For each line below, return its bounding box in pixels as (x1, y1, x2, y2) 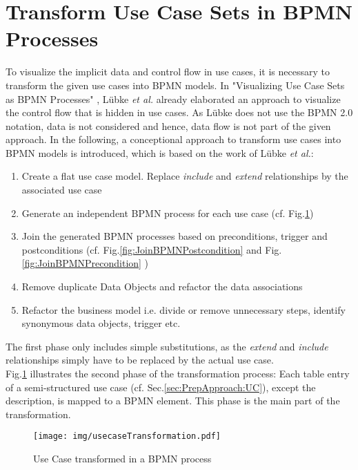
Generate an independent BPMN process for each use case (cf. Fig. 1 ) (21, 205, 314, 220)
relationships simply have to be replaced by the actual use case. (6, 352, 274, 367)
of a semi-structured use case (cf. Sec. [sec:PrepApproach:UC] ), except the (6, 379, 316, 394)
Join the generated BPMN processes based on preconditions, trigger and (21, 229, 328, 243)
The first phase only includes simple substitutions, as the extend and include (6, 339, 328, 353)
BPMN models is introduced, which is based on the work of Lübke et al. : (6, 145, 314, 160)
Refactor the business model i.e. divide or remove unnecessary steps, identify (21, 302, 346, 317)
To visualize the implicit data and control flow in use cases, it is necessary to (6, 64, 330, 79)
